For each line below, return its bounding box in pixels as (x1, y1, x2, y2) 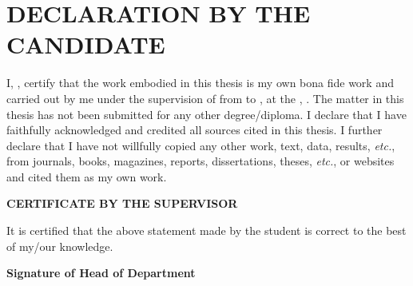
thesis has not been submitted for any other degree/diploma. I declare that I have (6, 105, 407, 122)
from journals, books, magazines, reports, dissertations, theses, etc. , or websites (6, 153, 395, 169)
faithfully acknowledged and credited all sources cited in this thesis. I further (6, 121, 383, 138)
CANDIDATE (6, 28, 165, 61)
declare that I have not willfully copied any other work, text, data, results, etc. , (6, 137, 395, 153)
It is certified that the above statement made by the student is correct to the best (6, 222, 407, 239)
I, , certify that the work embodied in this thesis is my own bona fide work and (6, 74, 394, 91)
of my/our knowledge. (6, 237, 113, 254)
